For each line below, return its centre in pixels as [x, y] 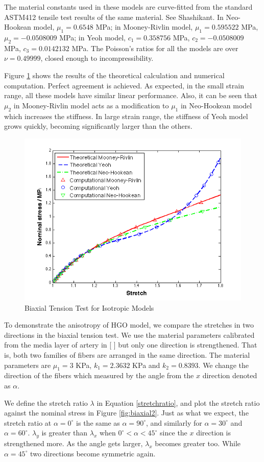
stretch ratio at [28, 422]
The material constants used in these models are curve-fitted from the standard [128, 7]
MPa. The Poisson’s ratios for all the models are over [155, 48]
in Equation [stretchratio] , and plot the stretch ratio [178, 402]
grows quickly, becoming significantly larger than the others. [98, 126]
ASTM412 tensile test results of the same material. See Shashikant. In [114, 17]
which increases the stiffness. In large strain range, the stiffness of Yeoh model [126, 116]
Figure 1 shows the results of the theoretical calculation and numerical [114, 75]
